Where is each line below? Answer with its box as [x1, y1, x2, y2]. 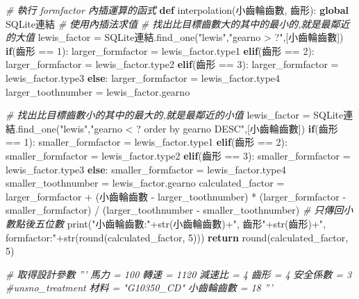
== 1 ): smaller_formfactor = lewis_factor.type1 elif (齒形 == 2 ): [6, 135, 287, 149]
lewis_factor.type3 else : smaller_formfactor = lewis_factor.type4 [6, 162, 286, 176]
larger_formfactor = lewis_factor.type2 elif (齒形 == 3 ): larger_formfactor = [6, 57, 339, 71]
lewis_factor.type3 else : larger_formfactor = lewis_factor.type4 [6, 70, 281, 85]
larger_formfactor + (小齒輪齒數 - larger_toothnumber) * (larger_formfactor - [6, 189, 347, 203]
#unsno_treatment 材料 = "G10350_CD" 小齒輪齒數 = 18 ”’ [6, 280, 273, 295]
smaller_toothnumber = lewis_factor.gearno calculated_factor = [6, 176, 285, 190]
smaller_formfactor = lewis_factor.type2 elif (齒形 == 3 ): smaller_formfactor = [6, 148, 351, 162]
